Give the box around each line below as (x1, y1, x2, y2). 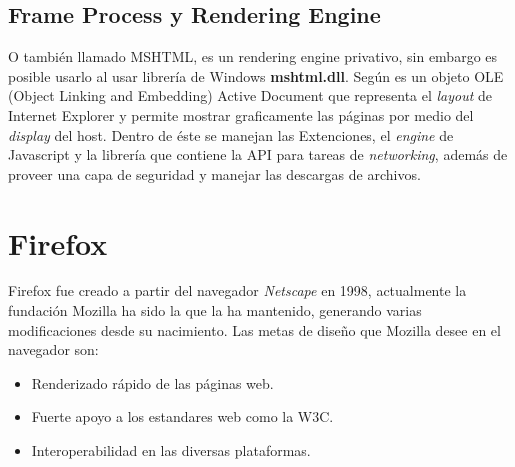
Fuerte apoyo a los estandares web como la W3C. (31, 406, 334, 427)
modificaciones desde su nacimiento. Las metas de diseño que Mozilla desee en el (8, 319, 501, 340)
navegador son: (8, 339, 99, 360)
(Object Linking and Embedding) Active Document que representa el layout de (8, 85, 493, 106)
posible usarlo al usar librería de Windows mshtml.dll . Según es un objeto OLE (8, 65, 504, 86)
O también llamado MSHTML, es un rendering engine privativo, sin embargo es (8, 46, 498, 67)
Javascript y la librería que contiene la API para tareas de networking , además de (8, 144, 508, 165)
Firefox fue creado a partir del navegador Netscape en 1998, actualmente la (8, 280, 467, 301)
